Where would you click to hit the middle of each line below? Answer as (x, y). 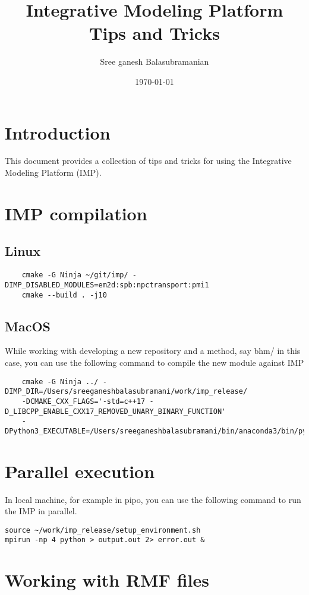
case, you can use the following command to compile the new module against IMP (154, 362)
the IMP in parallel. (41, 511)
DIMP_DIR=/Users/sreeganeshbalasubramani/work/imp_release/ (126, 392)
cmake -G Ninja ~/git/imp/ (75, 275)
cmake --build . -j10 (64, 295)
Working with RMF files (107, 580)
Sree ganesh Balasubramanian (154, 61)
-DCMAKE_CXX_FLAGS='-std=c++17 (83, 401)
